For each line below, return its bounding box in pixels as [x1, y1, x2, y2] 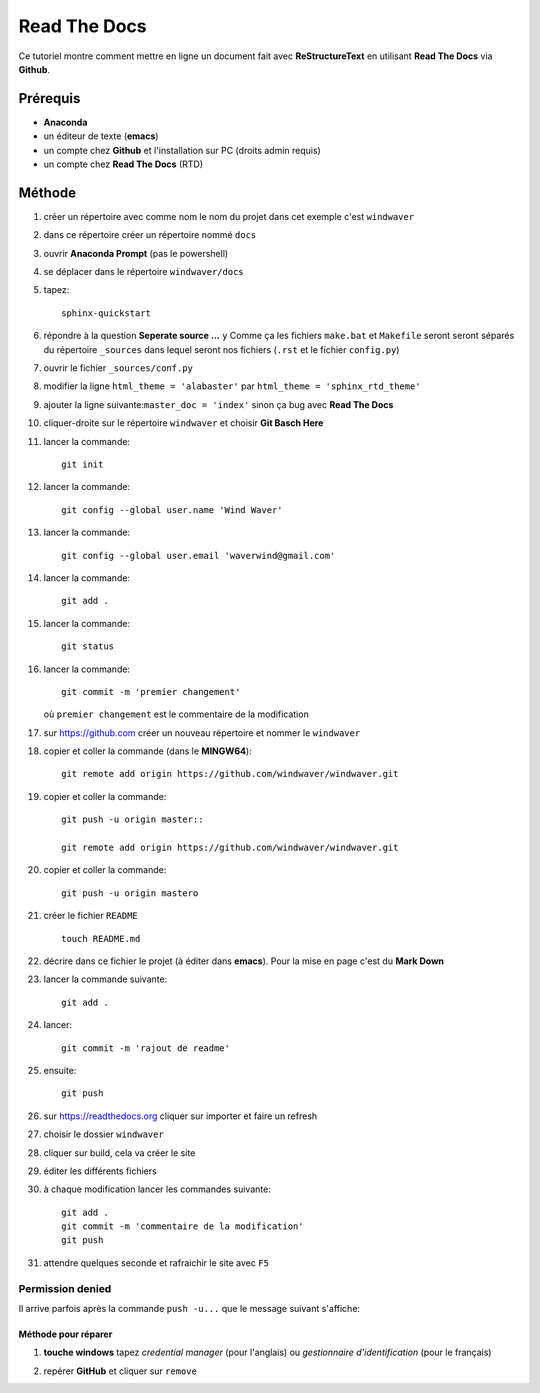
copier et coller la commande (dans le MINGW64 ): [43, 745, 252, 757]
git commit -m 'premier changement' [61, 686, 241, 697]
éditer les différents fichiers [43, 1165, 157, 1177]
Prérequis [18, 90, 81, 107]
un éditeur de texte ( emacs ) [43, 130, 159, 142]
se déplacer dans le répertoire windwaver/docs [43, 266, 244, 278]
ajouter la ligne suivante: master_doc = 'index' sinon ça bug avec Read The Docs [43, 398, 394, 410]
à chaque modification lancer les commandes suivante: [43, 1183, 272, 1195]
